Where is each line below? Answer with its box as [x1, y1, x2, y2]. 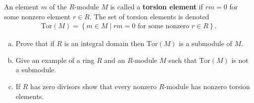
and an [104, 54, 125, 65]
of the [49, 1, 67, 11]
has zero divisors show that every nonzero [30, 81, 157, 91]
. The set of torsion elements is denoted [89, 11, 209, 21]
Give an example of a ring [15, 54, 95, 65]
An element [4, 1, 39, 11]
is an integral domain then [64, 38, 145, 49]
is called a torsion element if [110, 1, 203, 11]
